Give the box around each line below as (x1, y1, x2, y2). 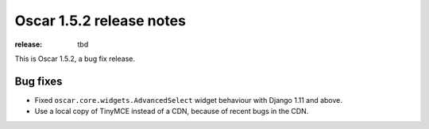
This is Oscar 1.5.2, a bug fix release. (14, 54, 135, 63)
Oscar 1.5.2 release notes (14, 12, 187, 29)
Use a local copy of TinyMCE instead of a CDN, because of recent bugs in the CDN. (34, 107, 309, 116)
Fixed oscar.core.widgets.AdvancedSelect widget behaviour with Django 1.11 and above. (34, 95, 343, 104)
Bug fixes (14, 74, 63, 88)
